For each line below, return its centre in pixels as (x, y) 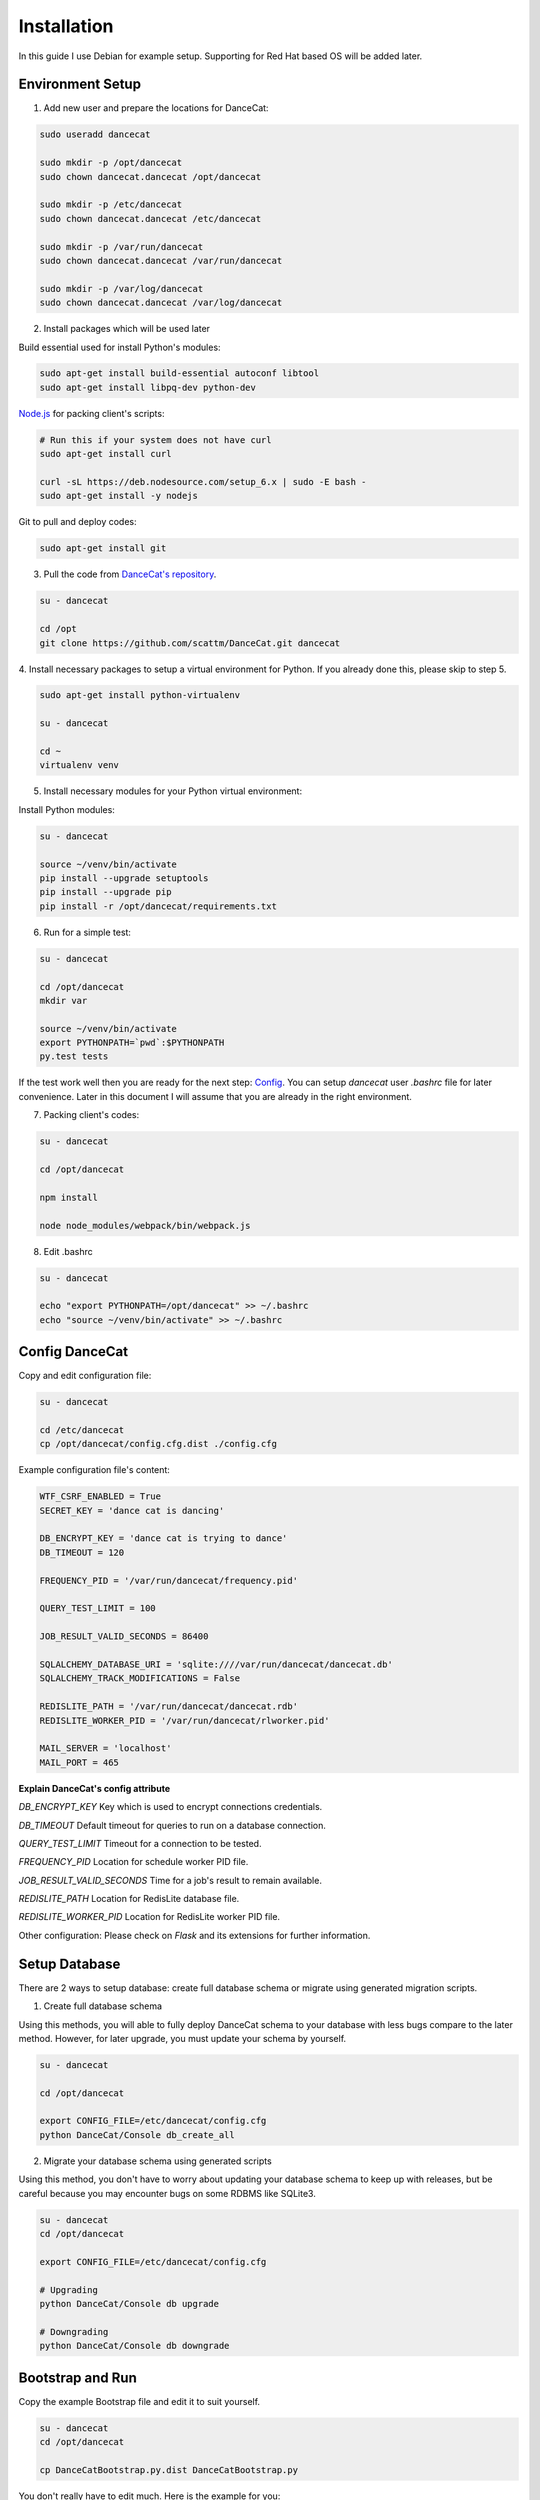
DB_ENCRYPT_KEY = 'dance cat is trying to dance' (163, 1538)
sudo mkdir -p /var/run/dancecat (121, 246)
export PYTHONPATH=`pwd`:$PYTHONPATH (132, 1043)
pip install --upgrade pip (105, 892)
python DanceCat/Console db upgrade (129, 2303)
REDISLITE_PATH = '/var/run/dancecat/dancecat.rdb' (169, 1706)
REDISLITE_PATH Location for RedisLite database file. (129, 1899)
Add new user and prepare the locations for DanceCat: (156, 108)
